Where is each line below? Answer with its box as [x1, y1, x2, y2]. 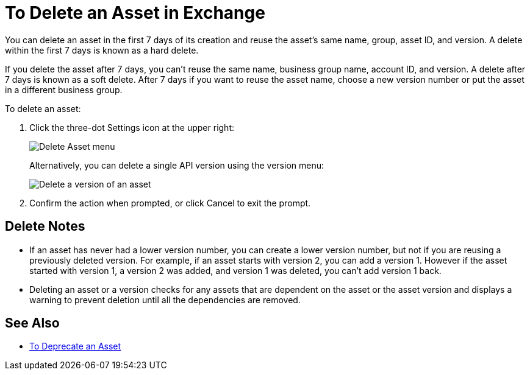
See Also [5, 315, 60, 331]
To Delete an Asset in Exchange [5, 2, 265, 23]
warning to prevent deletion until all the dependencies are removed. [29, 294, 301, 305]
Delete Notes [5, 219, 85, 234]
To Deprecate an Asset [29, 341, 121, 352]
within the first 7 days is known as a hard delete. [5, 44, 199, 55]
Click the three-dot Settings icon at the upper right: [29, 122, 235, 133]
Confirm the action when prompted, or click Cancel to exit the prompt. [29, 197, 311, 208]
